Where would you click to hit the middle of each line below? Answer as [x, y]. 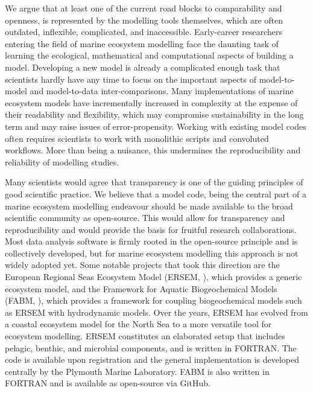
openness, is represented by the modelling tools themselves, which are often [144, 20]
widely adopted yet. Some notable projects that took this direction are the [142, 265]
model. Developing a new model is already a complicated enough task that [143, 67]
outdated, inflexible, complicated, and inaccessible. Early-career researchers [144, 32]
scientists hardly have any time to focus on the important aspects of [131, 79]
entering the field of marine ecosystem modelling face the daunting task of [142, 43]
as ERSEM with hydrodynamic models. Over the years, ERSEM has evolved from [156, 312]
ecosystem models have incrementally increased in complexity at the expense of [151, 102]
